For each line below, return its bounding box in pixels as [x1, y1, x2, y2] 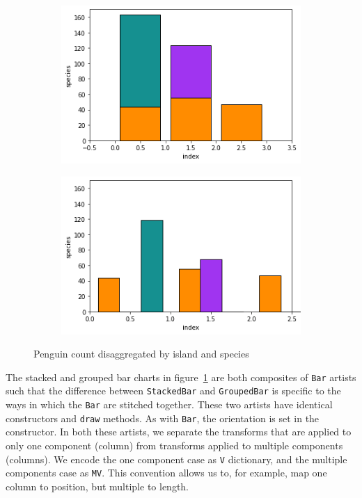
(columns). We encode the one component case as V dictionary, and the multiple [6, 451, 347, 466]
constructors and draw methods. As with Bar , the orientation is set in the [6, 410, 320, 425]
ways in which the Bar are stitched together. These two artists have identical [6, 397, 333, 412]
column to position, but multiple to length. [6, 479, 189, 493]
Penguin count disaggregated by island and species [33, 346, 249, 361]
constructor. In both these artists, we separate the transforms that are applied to [6, 424, 352, 439]
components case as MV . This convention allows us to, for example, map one [6, 465, 327, 480]
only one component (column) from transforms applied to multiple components [6, 438, 343, 453]
